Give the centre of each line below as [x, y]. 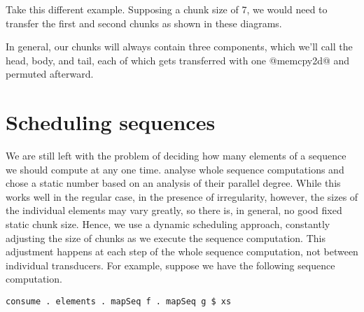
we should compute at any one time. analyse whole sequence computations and [175, 169]
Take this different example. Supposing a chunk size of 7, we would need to [167, 9]
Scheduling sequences [111, 122]
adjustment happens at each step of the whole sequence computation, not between [182, 251]
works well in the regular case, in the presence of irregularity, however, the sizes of [182, 196]
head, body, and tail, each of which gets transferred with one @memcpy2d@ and [178, 60]
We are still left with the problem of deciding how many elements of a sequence [176, 156]
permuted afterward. [50, 74]
